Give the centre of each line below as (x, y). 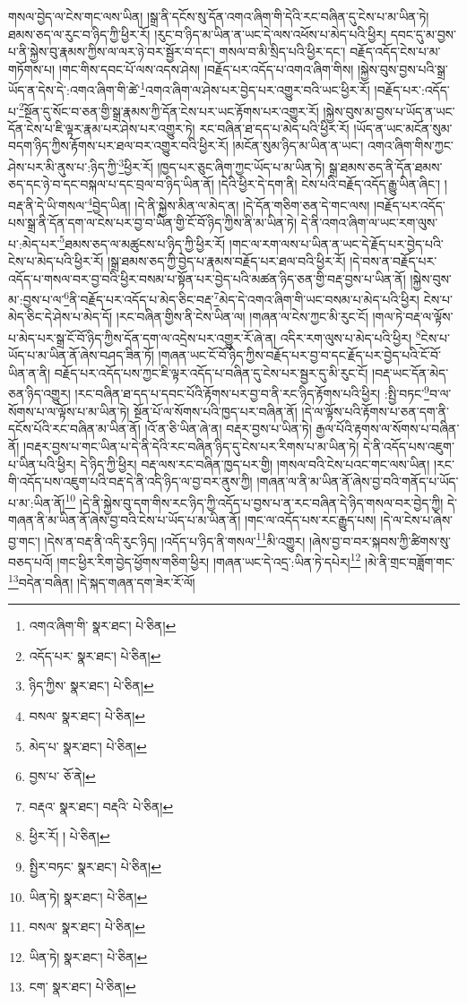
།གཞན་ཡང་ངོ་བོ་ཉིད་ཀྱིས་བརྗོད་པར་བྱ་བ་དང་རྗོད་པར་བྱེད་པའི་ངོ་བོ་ (299, 355)
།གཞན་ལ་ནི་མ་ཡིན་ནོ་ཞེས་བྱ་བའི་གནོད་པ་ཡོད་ (358, 481)
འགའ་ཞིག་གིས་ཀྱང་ (410, 146)
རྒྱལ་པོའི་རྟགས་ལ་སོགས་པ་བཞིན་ (388, 429)
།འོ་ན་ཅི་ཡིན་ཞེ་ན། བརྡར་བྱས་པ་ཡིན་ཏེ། (228, 429)
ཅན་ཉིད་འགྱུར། (39, 394)
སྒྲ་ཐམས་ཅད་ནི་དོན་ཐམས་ (386, 166)
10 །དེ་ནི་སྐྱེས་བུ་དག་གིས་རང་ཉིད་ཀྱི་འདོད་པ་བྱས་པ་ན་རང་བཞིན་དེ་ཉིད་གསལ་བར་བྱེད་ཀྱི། (254, 501)
